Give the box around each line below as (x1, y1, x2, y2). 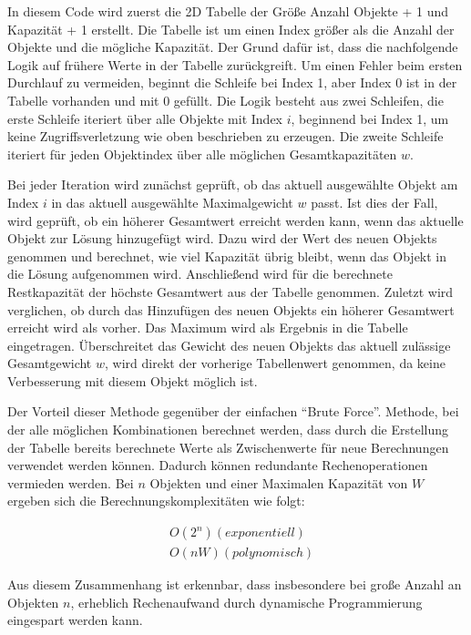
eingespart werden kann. (7, 610, 143, 630)
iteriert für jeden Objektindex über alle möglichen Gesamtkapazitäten (7, 144, 397, 163)
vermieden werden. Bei (7, 473, 134, 492)
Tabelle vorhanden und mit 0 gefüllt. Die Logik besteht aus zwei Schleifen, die (7, 90, 444, 109)
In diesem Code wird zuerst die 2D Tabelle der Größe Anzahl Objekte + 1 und (7, 2, 448, 20)
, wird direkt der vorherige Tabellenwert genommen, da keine (105, 353, 445, 373)
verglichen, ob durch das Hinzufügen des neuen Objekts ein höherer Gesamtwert (7, 300, 455, 319)
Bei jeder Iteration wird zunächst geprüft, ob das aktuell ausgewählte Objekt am (7, 175, 458, 194)
